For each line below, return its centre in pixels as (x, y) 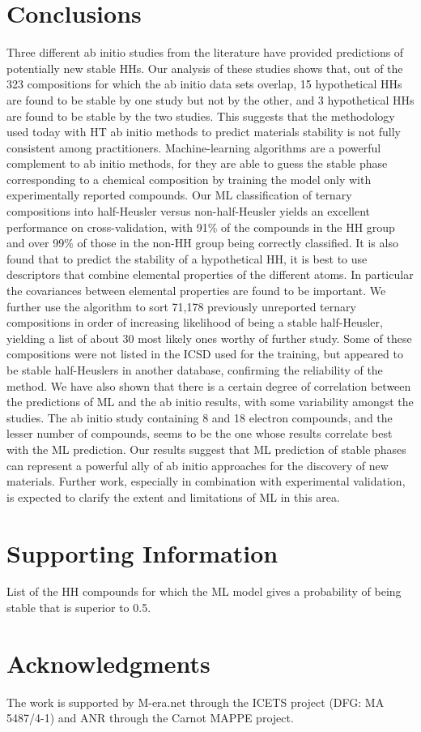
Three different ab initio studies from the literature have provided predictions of (205, 52)
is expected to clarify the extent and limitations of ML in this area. (173, 497)
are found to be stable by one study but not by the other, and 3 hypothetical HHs (210, 99)
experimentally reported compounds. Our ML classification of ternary (179, 195)
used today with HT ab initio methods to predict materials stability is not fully (204, 132)
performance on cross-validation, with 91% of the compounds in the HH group (201, 227)
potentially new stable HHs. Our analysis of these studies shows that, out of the (205, 68)
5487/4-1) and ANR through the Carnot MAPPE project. (150, 718)
